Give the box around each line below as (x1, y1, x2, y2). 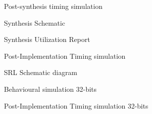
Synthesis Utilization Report (4, 34, 90, 44)
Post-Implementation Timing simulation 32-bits (4, 100, 149, 111)
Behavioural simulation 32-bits (4, 83, 97, 94)
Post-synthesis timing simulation (4, 1, 102, 11)
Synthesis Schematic (4, 17, 65, 28)
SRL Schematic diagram (4, 67, 77, 77)
